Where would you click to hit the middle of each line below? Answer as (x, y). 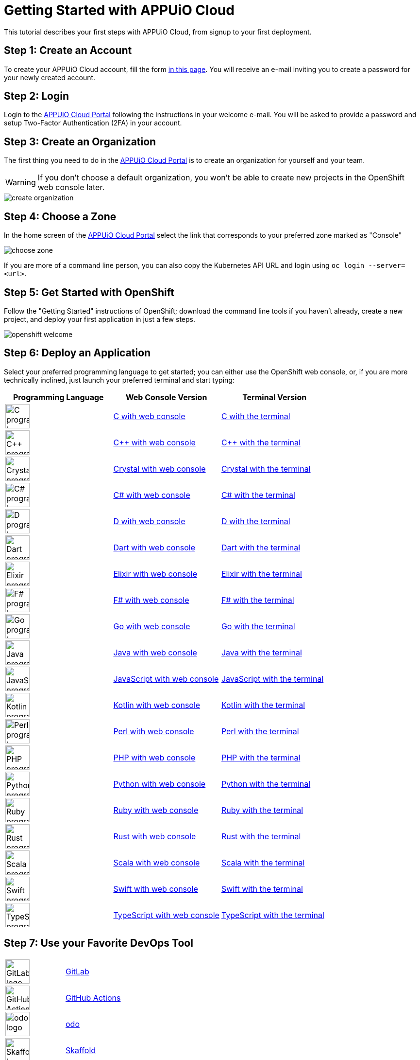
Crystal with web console (160, 468)
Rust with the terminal (261, 836)
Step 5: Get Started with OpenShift (89, 292)
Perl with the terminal (260, 731)
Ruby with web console (156, 810)
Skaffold (81, 1050)
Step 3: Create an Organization (80, 141)
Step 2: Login (36, 96)
